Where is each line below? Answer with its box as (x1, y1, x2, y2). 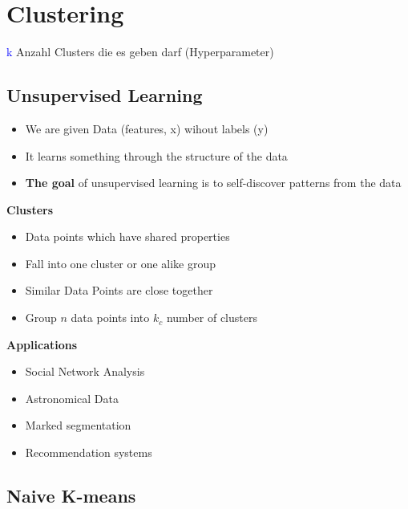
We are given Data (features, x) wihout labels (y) (25, 120, 269, 136)
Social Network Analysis (25, 363, 145, 380)
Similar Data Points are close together (25, 282, 213, 299)
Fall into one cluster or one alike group (25, 254, 216, 271)
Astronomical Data (25, 389, 119, 406)
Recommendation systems (25, 444, 152, 461)
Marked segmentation (25, 417, 131, 434)
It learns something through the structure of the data (25, 147, 288, 164)
